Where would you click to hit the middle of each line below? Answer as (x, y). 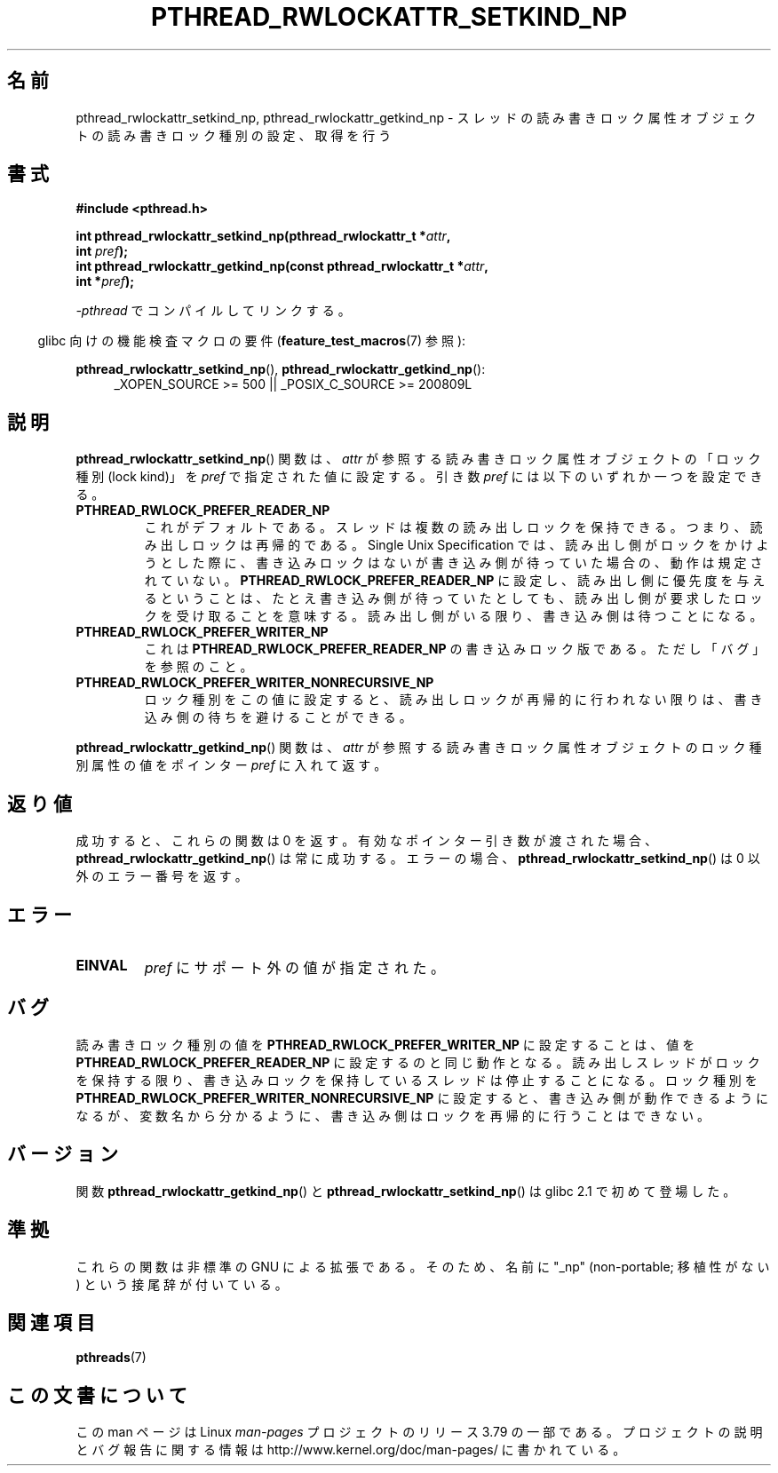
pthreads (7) (111, 1358)
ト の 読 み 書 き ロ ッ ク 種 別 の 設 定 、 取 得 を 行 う (234, 135)
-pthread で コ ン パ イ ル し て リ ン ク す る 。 (213, 311)
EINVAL (102, 965)
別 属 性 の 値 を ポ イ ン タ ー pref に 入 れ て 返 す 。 (231, 765)
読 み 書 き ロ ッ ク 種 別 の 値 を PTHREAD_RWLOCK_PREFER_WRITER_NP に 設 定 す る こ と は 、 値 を (385, 1044)
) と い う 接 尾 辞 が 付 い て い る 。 (182, 1284)
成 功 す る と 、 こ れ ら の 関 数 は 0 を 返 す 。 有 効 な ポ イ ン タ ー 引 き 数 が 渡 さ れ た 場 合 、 (366, 841)
